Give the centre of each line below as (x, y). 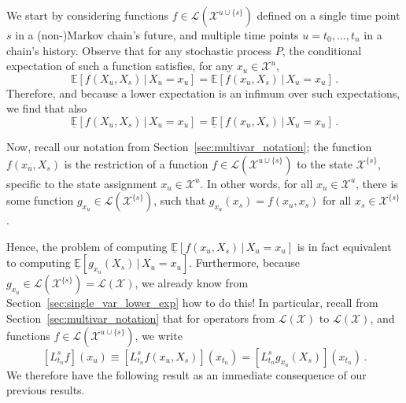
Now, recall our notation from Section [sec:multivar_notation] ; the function (189, 146)
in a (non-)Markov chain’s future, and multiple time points (157, 35)
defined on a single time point (328, 15)
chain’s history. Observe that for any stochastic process (139, 50)
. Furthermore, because (245, 263)
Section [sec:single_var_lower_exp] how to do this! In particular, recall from (192, 303)
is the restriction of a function (136, 163)
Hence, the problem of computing (87, 246)
